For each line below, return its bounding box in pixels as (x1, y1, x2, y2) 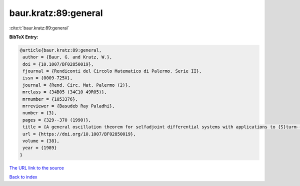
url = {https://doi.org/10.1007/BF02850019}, (22, 131, 136, 137)
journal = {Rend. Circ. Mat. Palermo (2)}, (22, 82, 131, 88)
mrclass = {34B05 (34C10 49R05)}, (22, 89, 107, 95)
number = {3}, (22, 110, 57, 116)
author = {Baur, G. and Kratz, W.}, (22, 54, 112, 60)
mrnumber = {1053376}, (22, 96, 78, 102)
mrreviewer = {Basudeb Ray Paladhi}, (22, 103, 115, 109)
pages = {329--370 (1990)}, (22, 117, 91, 123)
